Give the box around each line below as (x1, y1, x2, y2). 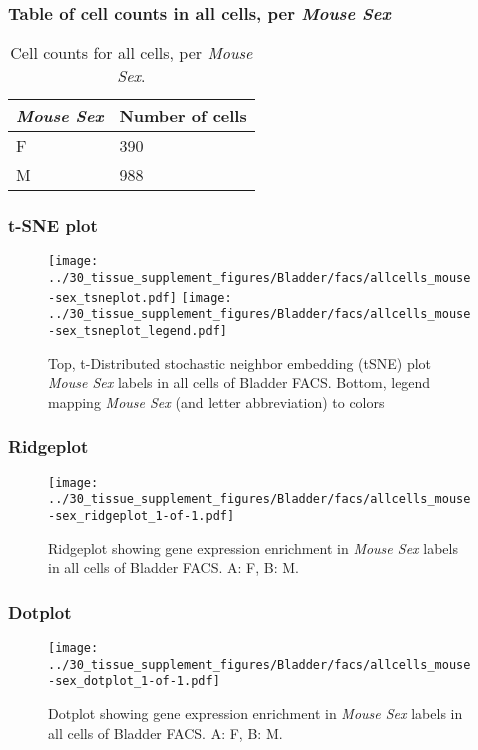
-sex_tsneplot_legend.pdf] (48, 324, 227, 339)
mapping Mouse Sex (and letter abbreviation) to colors (48, 391, 385, 412)
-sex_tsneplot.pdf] (48, 290, 177, 305)
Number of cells (119, 104, 247, 128)
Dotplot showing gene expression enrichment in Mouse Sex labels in (48, 703, 463, 724)
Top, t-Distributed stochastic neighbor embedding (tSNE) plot (48, 352, 432, 373)
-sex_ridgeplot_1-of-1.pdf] (48, 509, 235, 524)
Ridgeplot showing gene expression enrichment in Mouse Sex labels (48, 537, 458, 558)
